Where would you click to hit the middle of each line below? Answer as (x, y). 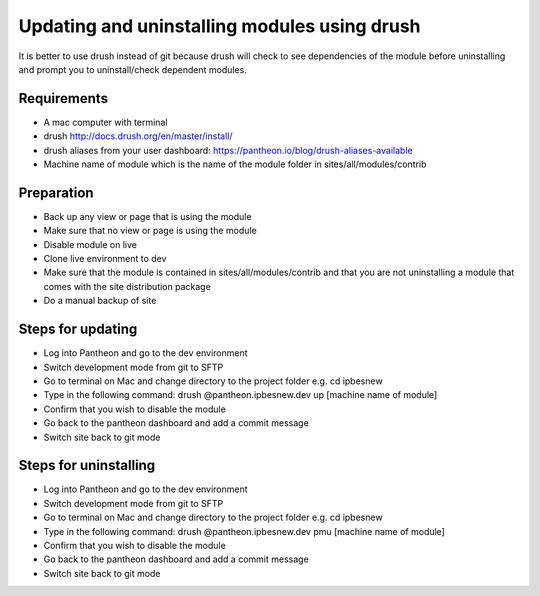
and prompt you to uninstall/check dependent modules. (132, 69)
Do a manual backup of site (100, 301)
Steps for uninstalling (87, 465)
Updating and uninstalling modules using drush (219, 26)
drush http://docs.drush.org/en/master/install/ (138, 136)
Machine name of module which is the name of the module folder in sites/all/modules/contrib (235, 164)
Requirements (63, 98)
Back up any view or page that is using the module (147, 216)
